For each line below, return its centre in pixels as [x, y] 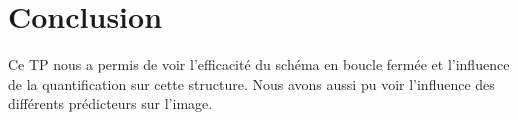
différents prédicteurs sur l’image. [110, 103]
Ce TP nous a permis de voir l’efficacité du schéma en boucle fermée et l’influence [259, 64]
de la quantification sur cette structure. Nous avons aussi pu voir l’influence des [251, 83]
